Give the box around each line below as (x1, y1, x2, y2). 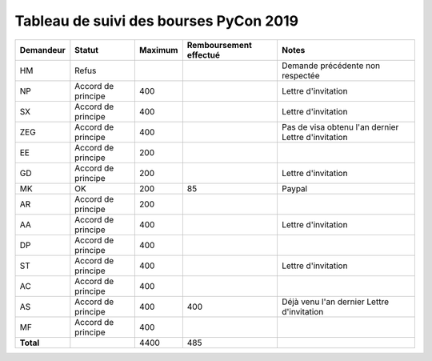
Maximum (138, 44, 178, 55)
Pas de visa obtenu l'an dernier (281, 121, 399, 132)
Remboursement (186, 39, 252, 50)
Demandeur (19, 44, 66, 55)
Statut (74, 44, 99, 55)
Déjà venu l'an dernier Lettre (281, 296, 390, 307)
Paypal (281, 183, 308, 194)
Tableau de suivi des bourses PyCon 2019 (14, 12, 299, 30)
